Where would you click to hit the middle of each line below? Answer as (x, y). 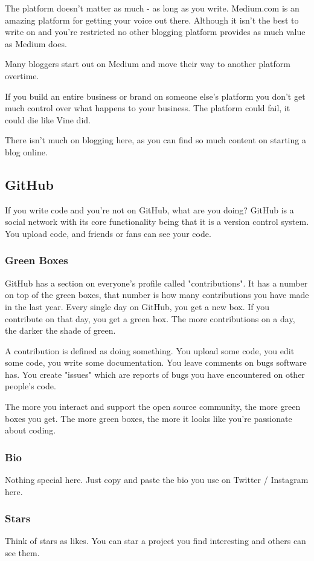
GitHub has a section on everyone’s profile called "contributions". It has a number (156, 283)
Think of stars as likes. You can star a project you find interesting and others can (155, 541)
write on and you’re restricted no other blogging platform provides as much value (155, 32)
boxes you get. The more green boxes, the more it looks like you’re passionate (149, 418)
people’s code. (30, 386)
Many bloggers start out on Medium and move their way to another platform (148, 64)
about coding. (30, 430)
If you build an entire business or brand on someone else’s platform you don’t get (155, 96)
